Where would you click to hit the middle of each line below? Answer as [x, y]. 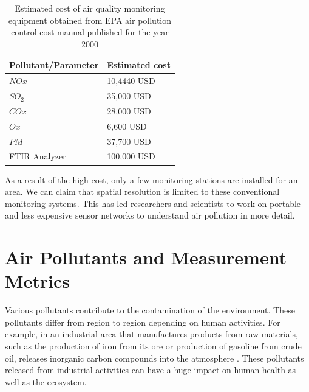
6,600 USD [127, 126]
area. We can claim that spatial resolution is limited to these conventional [142, 191]
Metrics [38, 281]
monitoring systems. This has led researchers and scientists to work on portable [153, 203]
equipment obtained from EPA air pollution [90, 20]
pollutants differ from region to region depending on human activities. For [143, 322]
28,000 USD [129, 110]
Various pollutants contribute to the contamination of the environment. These [150, 310]
